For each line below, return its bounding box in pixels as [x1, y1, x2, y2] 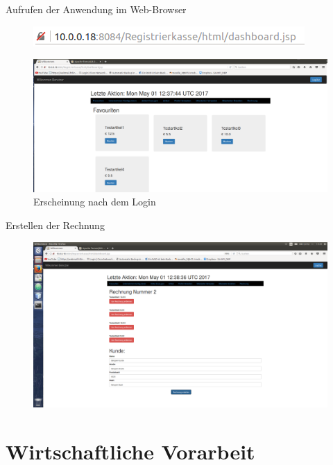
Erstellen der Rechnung [6, 218, 105, 232]
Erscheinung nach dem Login [33, 194, 156, 209]
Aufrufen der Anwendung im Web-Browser [6, 2, 187, 16]
